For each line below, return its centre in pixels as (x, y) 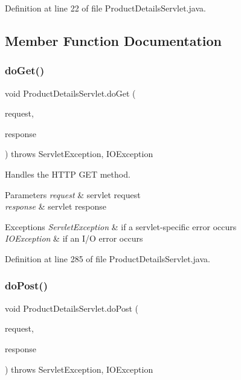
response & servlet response (56, 206)
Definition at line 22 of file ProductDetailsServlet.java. (105, 8)
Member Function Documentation (114, 40)
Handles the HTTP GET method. (68, 174)
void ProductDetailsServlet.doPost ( (72, 308)
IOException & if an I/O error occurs (74, 238)
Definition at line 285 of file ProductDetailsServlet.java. (108, 258)
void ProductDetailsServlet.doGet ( (70, 93)
